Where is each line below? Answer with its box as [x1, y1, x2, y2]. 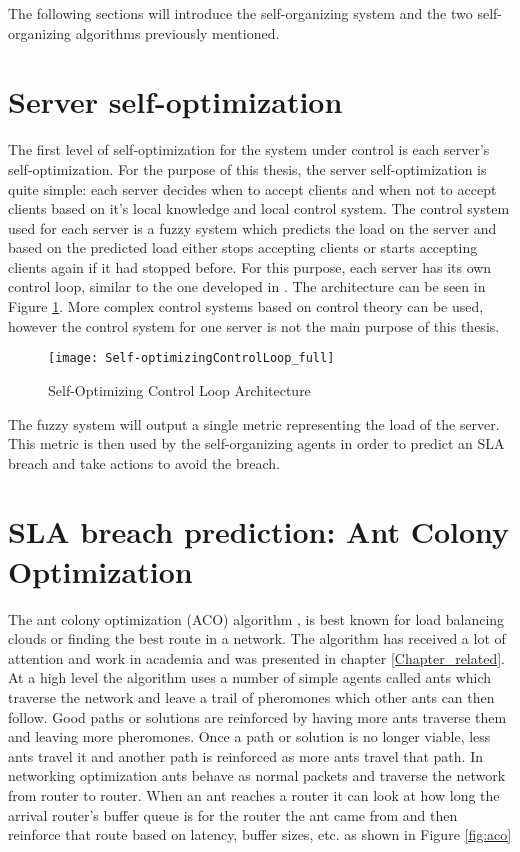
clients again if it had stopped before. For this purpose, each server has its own [8, 256, 492, 277]
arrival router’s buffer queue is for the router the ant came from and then [8, 804, 458, 825]
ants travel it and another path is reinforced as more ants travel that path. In [8, 745, 483, 766]
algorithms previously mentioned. [75, 22, 280, 43]
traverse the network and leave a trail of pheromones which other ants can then [8, 686, 495, 707]
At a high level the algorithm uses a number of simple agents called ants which [8, 667, 492, 688]
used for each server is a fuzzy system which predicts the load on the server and [8, 217, 497, 238]
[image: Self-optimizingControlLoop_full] [48, 351, 335, 366]
